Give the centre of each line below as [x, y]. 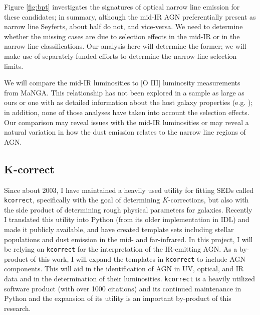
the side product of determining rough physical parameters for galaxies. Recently [128, 209]
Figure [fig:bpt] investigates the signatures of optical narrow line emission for [122, 7]
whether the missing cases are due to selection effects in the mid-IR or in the [122, 36]
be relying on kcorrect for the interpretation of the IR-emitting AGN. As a [121, 249]
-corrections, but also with [208, 200]
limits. [14, 66]
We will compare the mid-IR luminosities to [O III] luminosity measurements [122, 83]
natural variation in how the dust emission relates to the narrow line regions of [125, 132]
